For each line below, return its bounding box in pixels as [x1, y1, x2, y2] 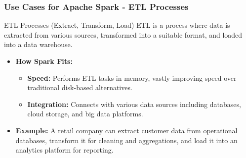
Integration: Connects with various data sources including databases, [27, 99, 241, 109]
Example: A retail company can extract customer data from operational [15, 125, 238, 135]
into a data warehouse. [4, 39, 73, 50]
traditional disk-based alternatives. [27, 82, 132, 93]
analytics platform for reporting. [15, 145, 114, 155]
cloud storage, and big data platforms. [27, 108, 143, 119]
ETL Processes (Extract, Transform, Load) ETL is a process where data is [4, 20, 230, 30]
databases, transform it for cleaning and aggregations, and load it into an [15, 135, 238, 145]
